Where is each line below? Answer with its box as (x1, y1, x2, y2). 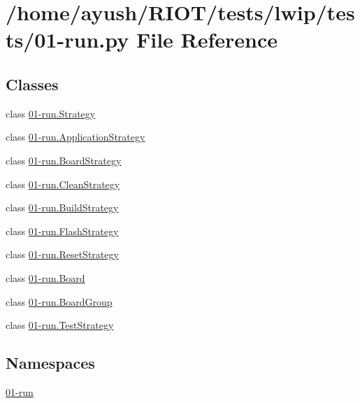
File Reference (136, 25, 278, 54)
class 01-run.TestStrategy (6, 318, 114, 332)
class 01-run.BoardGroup (6, 294, 113, 309)
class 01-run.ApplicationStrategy (6, 129, 145, 144)
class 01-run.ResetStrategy (6, 247, 119, 262)
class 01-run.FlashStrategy (6, 223, 119, 238)
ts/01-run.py (6, 25, 129, 54)
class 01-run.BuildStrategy (6, 200, 119, 215)
